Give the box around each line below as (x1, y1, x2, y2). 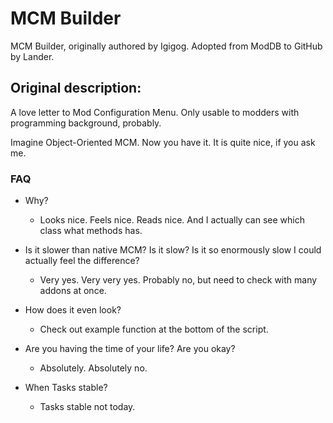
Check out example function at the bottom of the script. (39, 323, 269, 336)
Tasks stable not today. (39, 401, 136, 413)
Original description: (10, 80, 142, 97)
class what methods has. (39, 225, 143, 237)
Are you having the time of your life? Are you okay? (24, 343, 236, 355)
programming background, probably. (10, 117, 162, 129)
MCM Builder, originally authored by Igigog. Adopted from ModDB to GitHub (10, 40, 323, 52)
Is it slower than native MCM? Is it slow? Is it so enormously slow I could (24, 244, 322, 256)
